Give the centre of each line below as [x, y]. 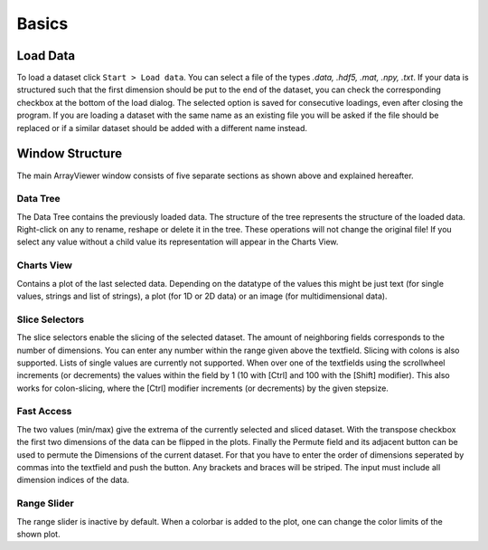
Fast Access [44, 412]
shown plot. [38, 534]
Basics [42, 24]
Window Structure [69, 154]
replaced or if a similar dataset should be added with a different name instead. [162, 128]
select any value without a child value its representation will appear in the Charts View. [178, 242]
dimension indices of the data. [73, 480]
